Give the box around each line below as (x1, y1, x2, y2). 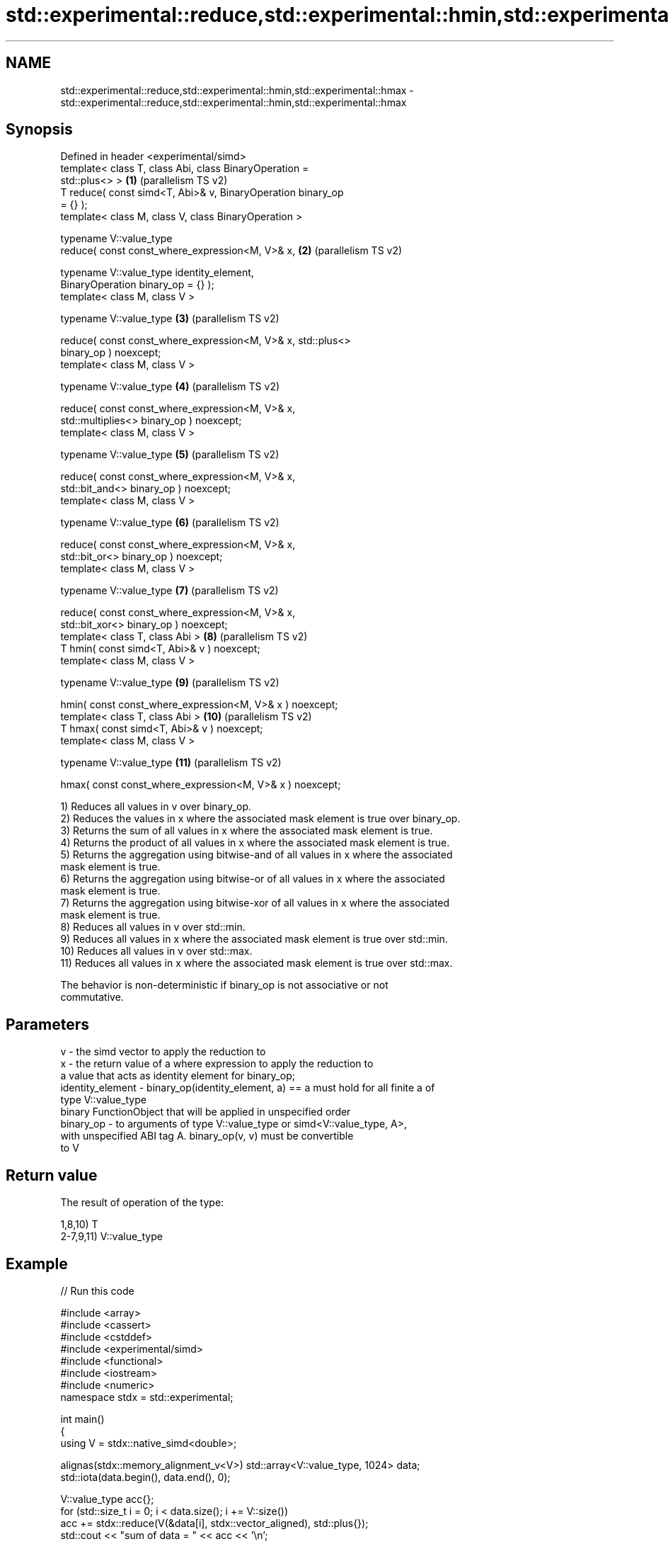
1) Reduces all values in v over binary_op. (60, 800, 252, 813)
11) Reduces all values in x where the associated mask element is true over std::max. (60, 957, 453, 970)
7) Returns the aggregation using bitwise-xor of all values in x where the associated (60, 897, 450, 909)
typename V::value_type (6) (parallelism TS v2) (60, 516, 280, 529)
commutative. (60, 991, 124, 1004)
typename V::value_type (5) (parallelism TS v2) (60, 448, 280, 461)
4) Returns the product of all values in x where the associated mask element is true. (60, 836, 450, 849)
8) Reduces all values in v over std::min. (60, 921, 246, 933)
